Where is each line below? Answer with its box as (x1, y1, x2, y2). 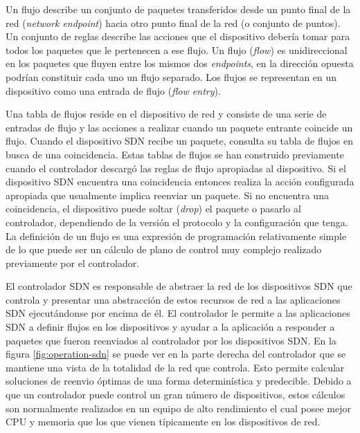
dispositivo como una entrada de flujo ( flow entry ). (6, 83, 221, 98)
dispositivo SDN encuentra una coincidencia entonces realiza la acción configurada (6, 174, 354, 189)
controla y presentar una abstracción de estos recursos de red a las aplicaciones (6, 292, 341, 306)
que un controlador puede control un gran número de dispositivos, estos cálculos (6, 387, 345, 402)
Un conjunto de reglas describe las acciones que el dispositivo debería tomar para (6, 29, 350, 44)
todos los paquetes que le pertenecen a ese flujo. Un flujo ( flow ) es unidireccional (6, 42, 348, 57)
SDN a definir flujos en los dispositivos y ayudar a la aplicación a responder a (6, 320, 335, 334)
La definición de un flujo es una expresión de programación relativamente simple (6, 228, 347, 243)
